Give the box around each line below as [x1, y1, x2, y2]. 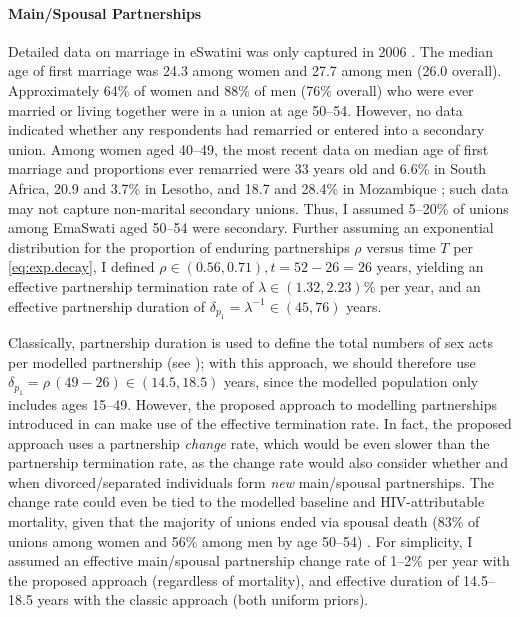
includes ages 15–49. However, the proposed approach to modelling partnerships [8, 393, 498, 414]
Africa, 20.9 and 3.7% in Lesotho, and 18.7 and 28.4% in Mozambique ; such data [8, 177, 509, 198]
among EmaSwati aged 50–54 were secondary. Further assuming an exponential [8, 217, 494, 238]
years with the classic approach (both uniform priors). [37, 589, 369, 610]
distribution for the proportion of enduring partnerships [8, 236, 350, 257]
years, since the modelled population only [224, 371, 479, 392]
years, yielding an [376, 256, 484, 277]
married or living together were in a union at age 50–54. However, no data [8, 99, 463, 120]
